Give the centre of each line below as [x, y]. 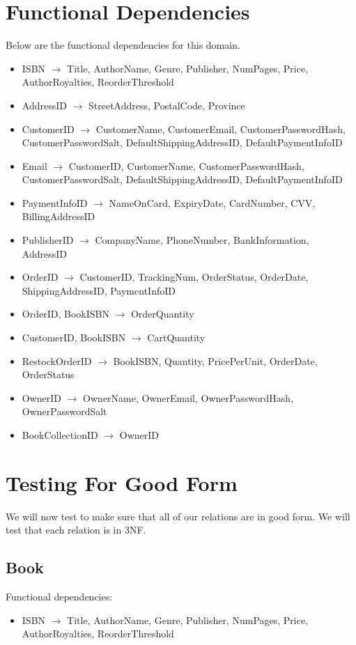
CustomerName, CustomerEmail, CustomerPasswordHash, [220, 129]
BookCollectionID [60, 435]
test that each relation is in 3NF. [76, 530]
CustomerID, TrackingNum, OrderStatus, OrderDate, [194, 277]
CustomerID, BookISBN [74, 337]
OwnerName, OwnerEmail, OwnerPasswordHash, [188, 397]
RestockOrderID [57, 360]
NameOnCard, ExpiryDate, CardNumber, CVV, [212, 202]
